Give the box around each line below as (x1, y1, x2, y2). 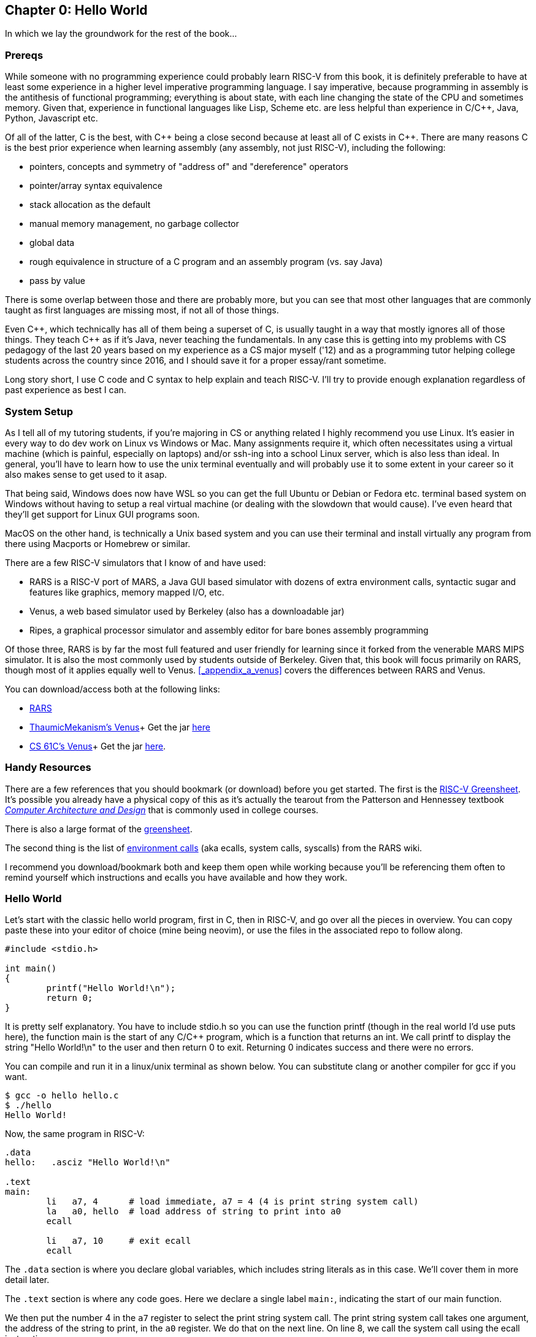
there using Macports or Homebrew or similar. (5, 538, 191, 549)
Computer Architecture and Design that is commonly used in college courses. (5, 804, 319, 815)
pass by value (29, 275, 85, 286)
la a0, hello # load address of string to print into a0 (46, 1206, 341, 1217)
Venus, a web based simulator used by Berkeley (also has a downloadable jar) (29, 605, 345, 616)
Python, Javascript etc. (5, 113, 98, 124)
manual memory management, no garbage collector (29, 218, 239, 229)
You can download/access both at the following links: (5, 683, 220, 694)
